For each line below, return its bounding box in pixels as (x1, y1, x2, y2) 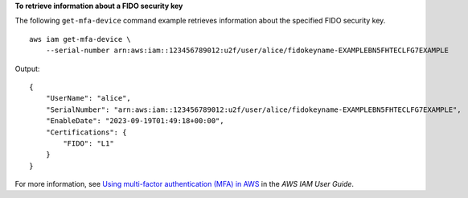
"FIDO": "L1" (63, 138, 114, 148)
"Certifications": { (45, 127, 127, 137)
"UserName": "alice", (45, 93, 132, 103)
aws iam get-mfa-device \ (29, 35, 132, 43)
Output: (14, 64, 40, 73)
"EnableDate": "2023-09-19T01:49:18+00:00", (45, 117, 224, 126)
